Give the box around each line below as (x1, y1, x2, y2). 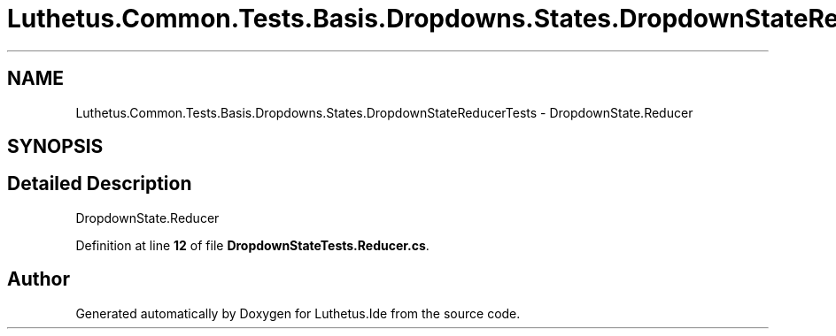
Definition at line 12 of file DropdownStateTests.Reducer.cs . (75, 237, 430, 253)
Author (7, 268, 70, 291)
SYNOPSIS (7, 135, 104, 158)
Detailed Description (7, 172, 192, 195)
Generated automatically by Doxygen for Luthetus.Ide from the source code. (75, 305, 521, 321)
